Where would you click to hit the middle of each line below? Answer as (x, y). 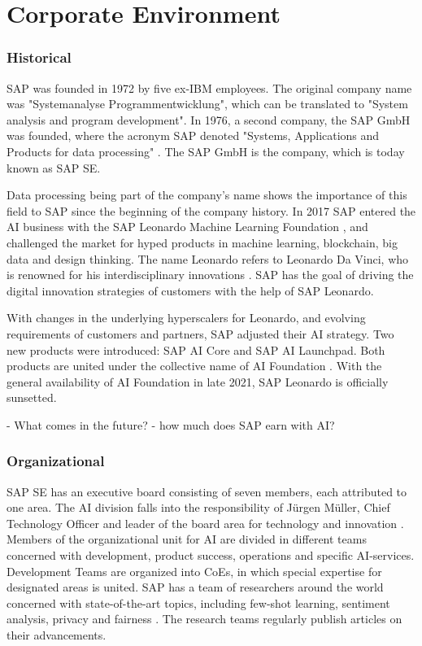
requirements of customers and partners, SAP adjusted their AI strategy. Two (200, 333)
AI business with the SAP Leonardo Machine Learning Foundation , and (187, 227)
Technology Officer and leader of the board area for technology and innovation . (205, 523)
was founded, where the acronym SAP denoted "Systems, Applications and (193, 135)
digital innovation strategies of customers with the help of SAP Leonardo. (190, 290)
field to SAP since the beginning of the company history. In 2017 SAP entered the (211, 210)
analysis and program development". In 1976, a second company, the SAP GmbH (209, 119)
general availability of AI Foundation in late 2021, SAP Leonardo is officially (198, 381)
